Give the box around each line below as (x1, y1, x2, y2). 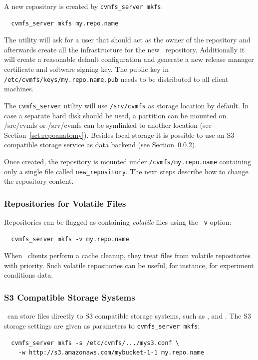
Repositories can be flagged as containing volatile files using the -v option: (4, 217, 232, 227)
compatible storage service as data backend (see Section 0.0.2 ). (4, 139, 197, 150)
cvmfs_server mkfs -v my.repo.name (11, 235, 129, 243)
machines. (4, 83, 34, 94)
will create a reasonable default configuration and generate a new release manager (4, 54, 254, 64)
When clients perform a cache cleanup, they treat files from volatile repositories (4, 250, 251, 261)
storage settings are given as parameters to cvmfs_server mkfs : (4, 320, 200, 331)
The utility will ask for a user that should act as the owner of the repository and (4, 34, 251, 45)
